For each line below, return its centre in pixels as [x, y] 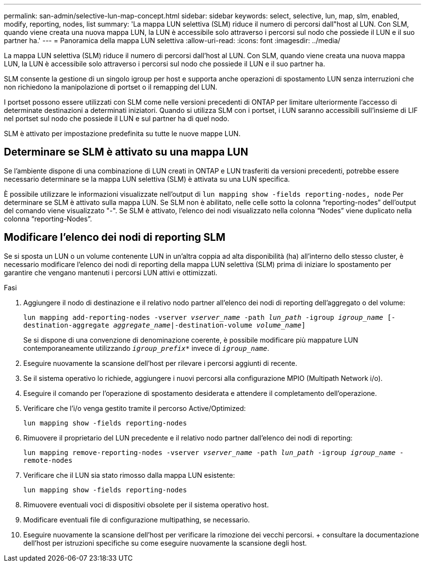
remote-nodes [48, 460]
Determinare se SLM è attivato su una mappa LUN [126, 152]
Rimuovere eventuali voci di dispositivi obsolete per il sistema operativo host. [146, 504]
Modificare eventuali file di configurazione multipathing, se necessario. [137, 519]
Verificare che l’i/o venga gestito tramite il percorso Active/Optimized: [135, 408]
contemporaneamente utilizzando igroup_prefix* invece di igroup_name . [146, 348]
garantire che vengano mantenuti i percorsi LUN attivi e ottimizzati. [111, 272]
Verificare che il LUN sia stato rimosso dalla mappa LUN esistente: [129, 475]
